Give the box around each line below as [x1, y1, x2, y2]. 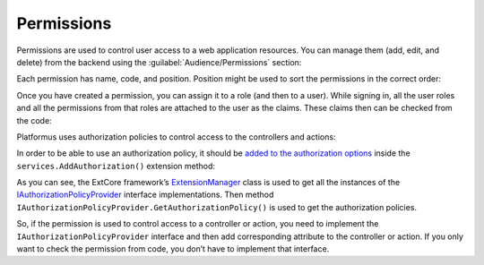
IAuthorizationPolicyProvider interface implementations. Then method [16, 189, 274, 201]
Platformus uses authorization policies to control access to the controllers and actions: [16, 131, 336, 142]
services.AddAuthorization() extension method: [16, 160, 215, 171]
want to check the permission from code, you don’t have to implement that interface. [16, 244, 330, 254]
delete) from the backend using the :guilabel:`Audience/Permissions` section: [16, 56, 302, 67]
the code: [16, 115, 53, 125]
